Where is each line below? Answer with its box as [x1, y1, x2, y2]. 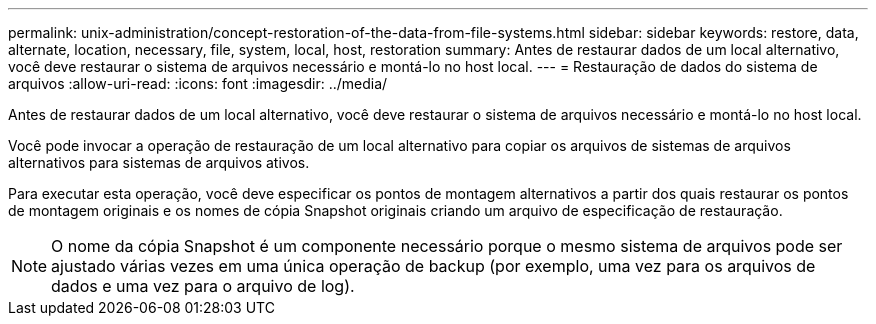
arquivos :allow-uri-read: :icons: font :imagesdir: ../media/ [8, 75, 388, 92]
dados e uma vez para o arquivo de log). [51, 276, 355, 296]
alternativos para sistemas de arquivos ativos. [8, 154, 310, 171]
